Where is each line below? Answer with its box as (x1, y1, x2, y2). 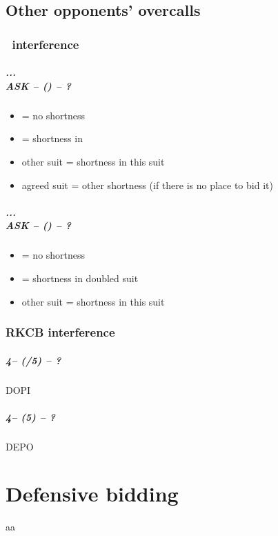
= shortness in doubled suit (21, 270, 139, 285)
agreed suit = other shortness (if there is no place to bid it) (21, 177, 273, 192)
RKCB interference (6, 324, 115, 341)
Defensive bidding (6, 479, 179, 508)
